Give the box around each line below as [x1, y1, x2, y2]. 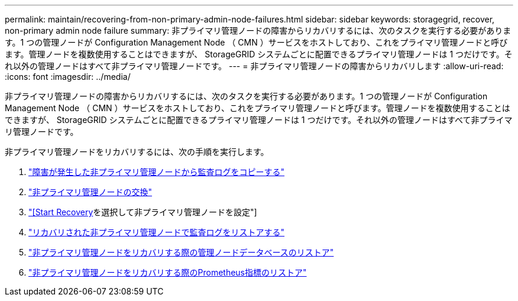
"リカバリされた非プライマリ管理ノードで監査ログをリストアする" [28, 227, 285, 237]
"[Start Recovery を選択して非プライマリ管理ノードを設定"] [28, 207, 257, 217]
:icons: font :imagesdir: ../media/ [5, 72, 131, 82]
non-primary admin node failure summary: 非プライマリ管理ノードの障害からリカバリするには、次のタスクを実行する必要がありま [5, 25, 511, 35]
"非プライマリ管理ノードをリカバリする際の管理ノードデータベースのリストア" [28, 247, 334, 257]
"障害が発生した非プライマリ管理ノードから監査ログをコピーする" [28, 167, 285, 177]
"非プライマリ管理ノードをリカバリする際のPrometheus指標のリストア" [28, 267, 307, 277]
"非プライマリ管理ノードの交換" [28, 187, 153, 197]
